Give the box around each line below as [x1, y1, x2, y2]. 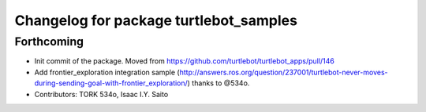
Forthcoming [14, 34, 84, 49]
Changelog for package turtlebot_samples [14, 12, 297, 29]
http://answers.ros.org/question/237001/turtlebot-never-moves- [179, 67, 388, 77]
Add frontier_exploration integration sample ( [34, 67, 181, 77]
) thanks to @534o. [187, 78, 250, 88]
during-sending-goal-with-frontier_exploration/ [34, 78, 189, 88]
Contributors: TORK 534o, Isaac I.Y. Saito [34, 89, 169, 99]
